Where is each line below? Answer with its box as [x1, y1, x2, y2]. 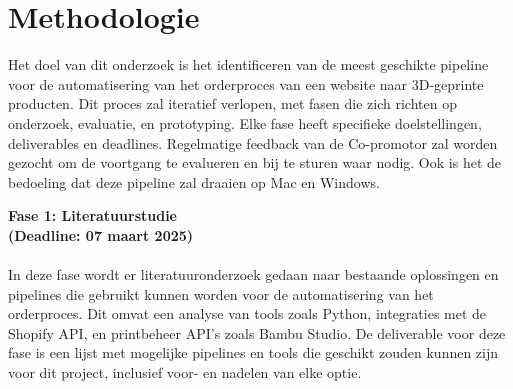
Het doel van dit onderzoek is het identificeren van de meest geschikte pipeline [8, 54, 489, 75]
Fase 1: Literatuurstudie [8, 205, 177, 226]
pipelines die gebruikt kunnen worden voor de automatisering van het [8, 283, 434, 304]
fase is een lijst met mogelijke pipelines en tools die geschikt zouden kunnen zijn [8, 342, 499, 363]
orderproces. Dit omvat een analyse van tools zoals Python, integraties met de [8, 303, 487, 324]
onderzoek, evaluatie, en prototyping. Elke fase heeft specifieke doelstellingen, [8, 112, 482, 133]
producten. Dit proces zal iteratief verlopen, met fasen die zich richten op [8, 93, 457, 114]
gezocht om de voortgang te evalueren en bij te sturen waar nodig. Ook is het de [8, 152, 501, 173]
